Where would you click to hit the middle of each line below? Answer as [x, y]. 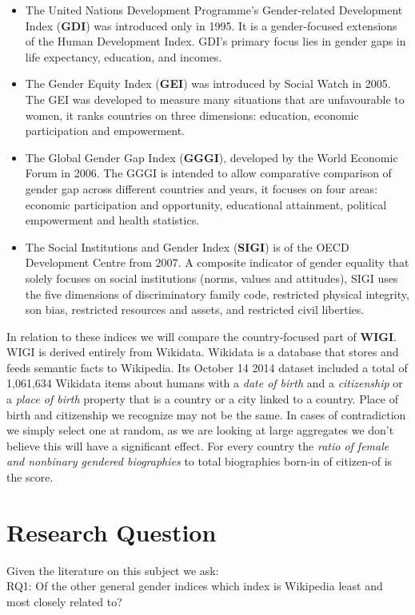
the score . [30, 477]
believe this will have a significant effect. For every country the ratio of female [198, 445]
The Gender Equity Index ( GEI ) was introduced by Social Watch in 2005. [208, 83]
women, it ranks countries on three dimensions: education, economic [192, 115]
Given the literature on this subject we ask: [113, 570]
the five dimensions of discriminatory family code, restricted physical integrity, [217, 294]
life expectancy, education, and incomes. [124, 56]
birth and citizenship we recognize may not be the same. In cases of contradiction [206, 414]
